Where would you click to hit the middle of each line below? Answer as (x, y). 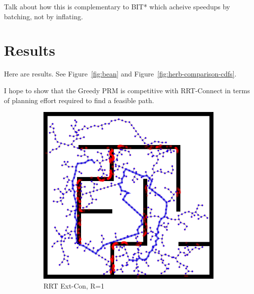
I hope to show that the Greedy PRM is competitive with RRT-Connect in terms (127, 90)
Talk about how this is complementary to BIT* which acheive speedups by (117, 6)
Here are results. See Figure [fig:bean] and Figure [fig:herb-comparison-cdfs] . (120, 74)
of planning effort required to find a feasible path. (79, 100)
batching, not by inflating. (43, 16)
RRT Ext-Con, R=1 (74, 285)
